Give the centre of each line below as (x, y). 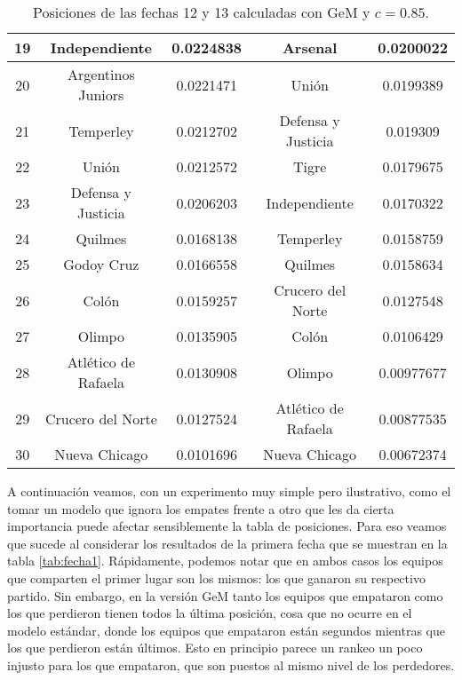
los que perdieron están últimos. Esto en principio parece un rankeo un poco (215, 648)
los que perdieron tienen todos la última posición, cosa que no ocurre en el (210, 613)
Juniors (101, 95)
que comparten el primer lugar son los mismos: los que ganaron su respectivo (216, 577)
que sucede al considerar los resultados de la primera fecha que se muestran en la (227, 543)
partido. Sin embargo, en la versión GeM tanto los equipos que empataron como (225, 595)
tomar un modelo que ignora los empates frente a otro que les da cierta (201, 508)
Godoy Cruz (101, 264)
